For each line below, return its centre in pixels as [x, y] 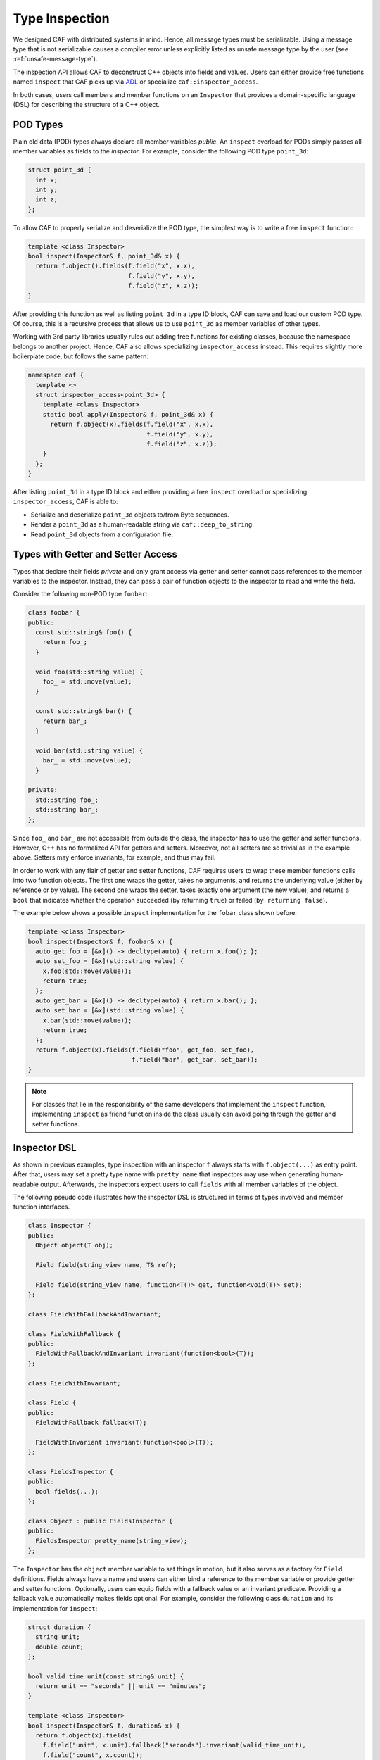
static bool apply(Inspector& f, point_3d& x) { [128, 414]
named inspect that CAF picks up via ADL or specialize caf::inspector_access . [135, 82]
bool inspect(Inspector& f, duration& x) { [104, 1726]
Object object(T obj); [75, 1245]
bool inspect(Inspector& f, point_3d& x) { [104, 256]
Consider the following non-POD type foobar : [80, 594]
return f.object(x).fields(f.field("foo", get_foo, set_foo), [145, 1050]
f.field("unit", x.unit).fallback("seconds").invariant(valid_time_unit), [174, 1745]
